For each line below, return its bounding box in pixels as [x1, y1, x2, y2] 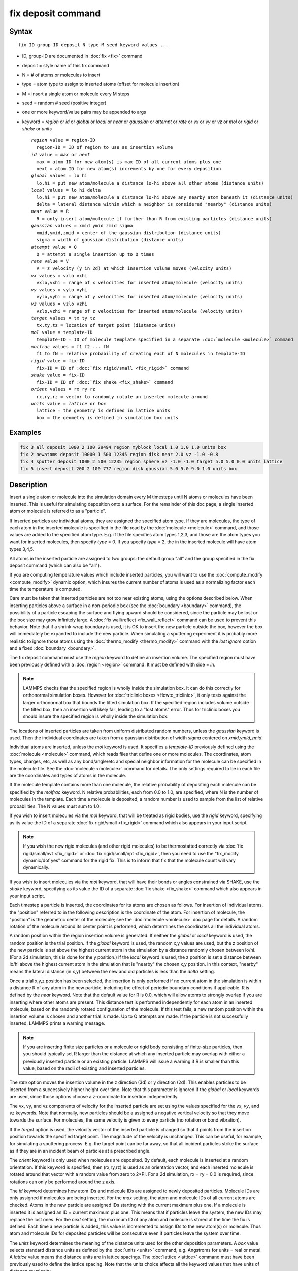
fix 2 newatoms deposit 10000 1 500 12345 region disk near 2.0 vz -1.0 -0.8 [20, 451, 218, 458]
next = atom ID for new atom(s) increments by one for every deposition [36, 166, 221, 172]
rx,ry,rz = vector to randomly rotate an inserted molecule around [36, 394, 208, 399]
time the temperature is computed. [9, 586, 82, 592]
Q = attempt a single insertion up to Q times [36, 251, 154, 257]
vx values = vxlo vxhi [31, 273, 88, 278]
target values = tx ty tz [31, 315, 96, 321]
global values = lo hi [31, 173, 88, 179]
